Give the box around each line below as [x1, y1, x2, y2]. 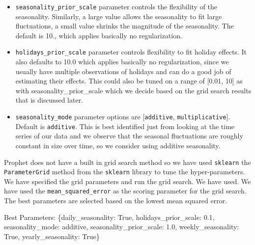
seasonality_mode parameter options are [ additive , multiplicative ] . [15, 111, 230, 122]
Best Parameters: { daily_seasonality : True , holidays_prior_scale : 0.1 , [4, 212, 215, 222]
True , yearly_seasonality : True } [4, 231, 100, 241]
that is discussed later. [15, 95, 84, 105]
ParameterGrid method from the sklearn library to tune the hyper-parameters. [4, 166, 245, 177]
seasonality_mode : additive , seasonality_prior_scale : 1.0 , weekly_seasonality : [4, 221, 239, 232]
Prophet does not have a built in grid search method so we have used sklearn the [4, 157, 251, 167]
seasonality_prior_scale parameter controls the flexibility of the [15, 1, 218, 11]
